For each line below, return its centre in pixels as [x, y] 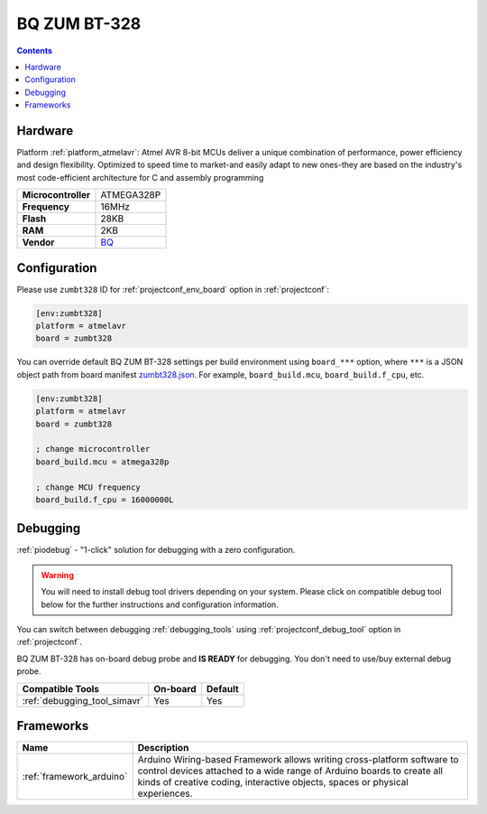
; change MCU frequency [88, 487]
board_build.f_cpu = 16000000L [105, 500]
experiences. [165, 793]
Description [163, 748]
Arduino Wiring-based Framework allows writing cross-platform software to [298, 760]
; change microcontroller [93, 449]
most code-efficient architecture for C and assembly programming [140, 177]
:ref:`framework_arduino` [75, 777]
